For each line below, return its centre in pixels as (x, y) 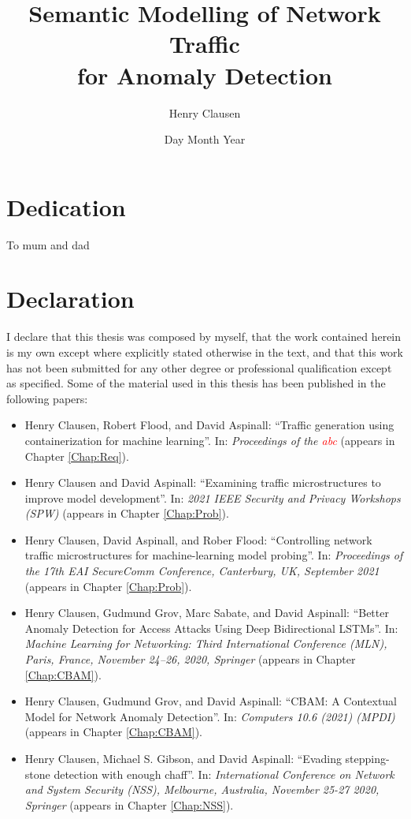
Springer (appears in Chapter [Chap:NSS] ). (129, 804)
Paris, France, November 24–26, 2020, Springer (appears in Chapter (190, 659)
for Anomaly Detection (205, 75)
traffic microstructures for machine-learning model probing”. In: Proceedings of (214, 555)
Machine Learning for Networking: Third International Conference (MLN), (206, 643)
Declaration (70, 299)
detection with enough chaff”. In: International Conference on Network (224, 774)
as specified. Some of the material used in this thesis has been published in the (196, 383)
